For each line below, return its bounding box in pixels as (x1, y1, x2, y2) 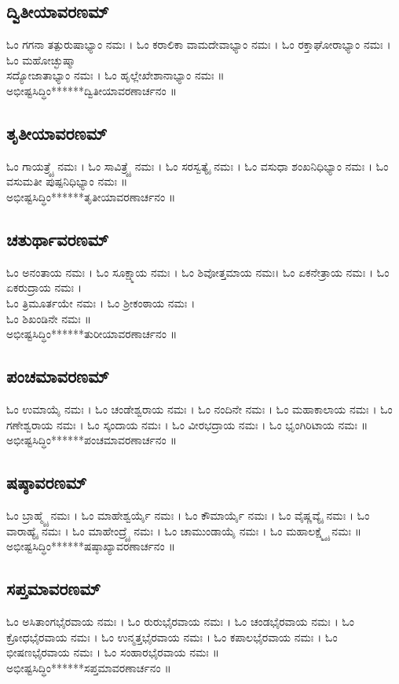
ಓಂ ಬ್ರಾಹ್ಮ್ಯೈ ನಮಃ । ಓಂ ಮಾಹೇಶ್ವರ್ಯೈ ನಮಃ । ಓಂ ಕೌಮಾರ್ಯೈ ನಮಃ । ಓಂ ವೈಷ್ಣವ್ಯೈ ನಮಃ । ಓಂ (6, 506, 370, 523)
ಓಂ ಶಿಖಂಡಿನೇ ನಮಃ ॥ (6, 310, 91, 326)
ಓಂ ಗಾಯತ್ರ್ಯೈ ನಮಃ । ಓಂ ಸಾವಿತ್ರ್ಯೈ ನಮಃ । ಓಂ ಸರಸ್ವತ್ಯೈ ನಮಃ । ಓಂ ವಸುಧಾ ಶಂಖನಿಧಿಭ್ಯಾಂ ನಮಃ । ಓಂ (6, 157, 389, 174)
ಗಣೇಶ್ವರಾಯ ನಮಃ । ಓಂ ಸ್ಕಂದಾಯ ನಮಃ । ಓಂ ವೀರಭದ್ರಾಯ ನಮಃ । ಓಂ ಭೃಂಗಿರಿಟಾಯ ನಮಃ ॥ (6, 416, 368, 432)
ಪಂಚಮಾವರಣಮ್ (6, 364, 109, 388)
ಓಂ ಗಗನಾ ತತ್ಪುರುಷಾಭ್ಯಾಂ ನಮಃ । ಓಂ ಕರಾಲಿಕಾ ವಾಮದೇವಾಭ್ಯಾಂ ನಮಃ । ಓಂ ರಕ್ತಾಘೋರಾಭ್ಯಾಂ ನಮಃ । (6, 36, 391, 53)
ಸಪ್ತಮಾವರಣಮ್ (6, 576, 101, 601)
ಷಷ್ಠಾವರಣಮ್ (6, 470, 87, 495)
